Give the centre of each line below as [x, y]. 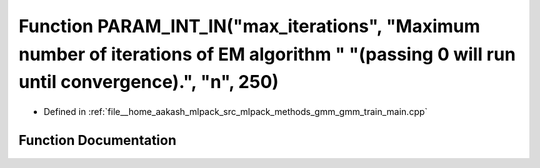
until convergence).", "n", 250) [148, 82]
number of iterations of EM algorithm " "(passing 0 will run [267, 54]
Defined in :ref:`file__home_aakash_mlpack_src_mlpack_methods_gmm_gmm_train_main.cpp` [236, 112]
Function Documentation [97, 140]
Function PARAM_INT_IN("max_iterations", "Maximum [249, 26]
